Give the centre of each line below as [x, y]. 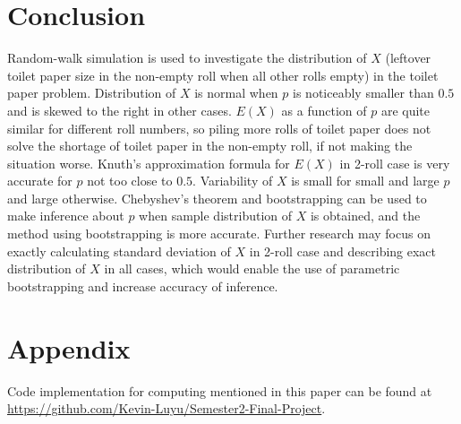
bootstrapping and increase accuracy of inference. [143, 286]
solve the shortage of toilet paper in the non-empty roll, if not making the [210, 146]
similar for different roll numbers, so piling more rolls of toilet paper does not [219, 128]
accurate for [40, 181]
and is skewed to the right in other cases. [120, 110]
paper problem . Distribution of [92, 93]
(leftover [408, 58]
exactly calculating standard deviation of [119, 251]
